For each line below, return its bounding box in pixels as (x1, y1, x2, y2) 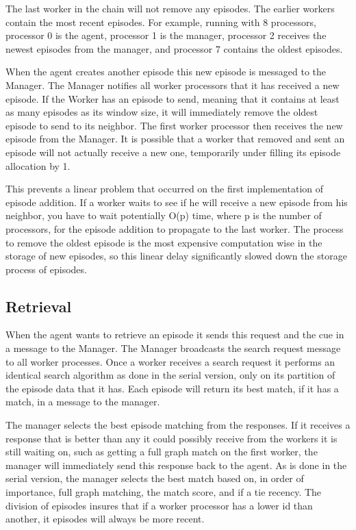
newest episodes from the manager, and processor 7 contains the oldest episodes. (5, 41, 343, 55)
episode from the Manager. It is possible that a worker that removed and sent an (5, 131, 345, 146)
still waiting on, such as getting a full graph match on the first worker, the (5, 444, 318, 459)
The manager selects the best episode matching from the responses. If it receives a (5, 418, 351, 432)
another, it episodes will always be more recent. (5, 512, 205, 526)
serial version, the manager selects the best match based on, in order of (5, 471, 304, 485)
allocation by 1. (5, 158, 71, 173)
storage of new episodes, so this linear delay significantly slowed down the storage (5, 249, 347, 263)
